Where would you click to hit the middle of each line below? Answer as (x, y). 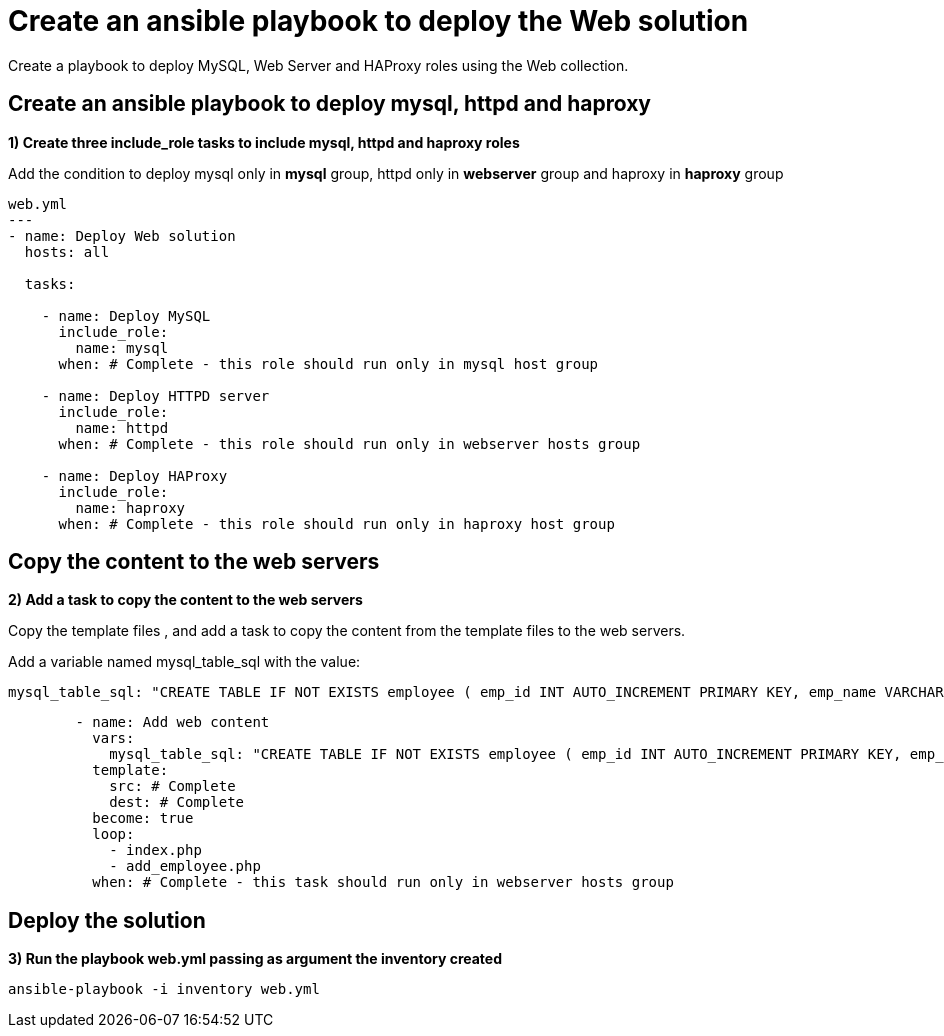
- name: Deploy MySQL (126, 315)
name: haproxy (130, 507)
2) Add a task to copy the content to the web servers (185, 600)
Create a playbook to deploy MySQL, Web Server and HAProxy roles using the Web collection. (318, 65)
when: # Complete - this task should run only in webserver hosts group (383, 882)
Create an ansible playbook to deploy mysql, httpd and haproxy (330, 104)
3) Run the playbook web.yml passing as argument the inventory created (255, 959)
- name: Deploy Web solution (122, 235)
